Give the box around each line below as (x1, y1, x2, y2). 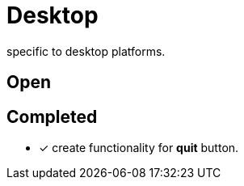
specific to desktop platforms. (6, 44, 166, 58)
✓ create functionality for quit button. (39, 141, 239, 155)
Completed (6, 106, 98, 127)
